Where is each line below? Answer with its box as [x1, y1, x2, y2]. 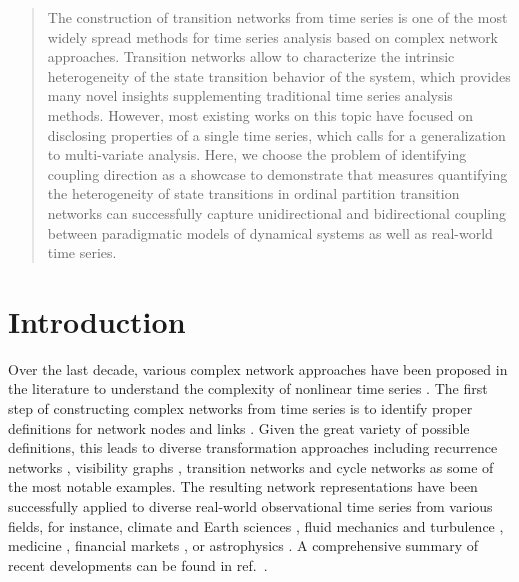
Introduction [8, 300, 186, 341]
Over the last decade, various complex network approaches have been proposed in [8, 358, 508, 379]
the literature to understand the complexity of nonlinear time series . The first [8, 378, 488, 399]
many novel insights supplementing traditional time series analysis [47, 85, 453, 106]
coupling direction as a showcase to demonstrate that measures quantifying [47, 163, 508, 184]
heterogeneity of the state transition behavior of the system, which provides [47, 65, 511, 86]
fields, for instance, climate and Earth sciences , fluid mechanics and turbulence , [8, 515, 504, 536]
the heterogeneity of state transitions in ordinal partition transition [47, 183, 460, 204]
